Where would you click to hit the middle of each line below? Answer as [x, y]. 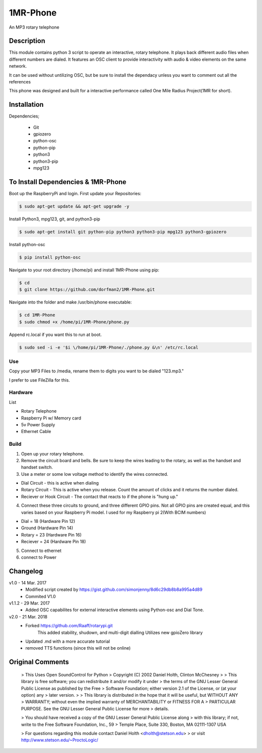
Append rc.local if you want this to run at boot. [55, 335]
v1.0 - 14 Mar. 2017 [28, 583]
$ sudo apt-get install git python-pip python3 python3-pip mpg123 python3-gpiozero [123, 232]
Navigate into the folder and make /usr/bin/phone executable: [70, 302]
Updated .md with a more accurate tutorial [68, 641]
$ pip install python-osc [50, 257]
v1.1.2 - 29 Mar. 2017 [29, 603]
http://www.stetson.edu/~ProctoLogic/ [60, 740]
